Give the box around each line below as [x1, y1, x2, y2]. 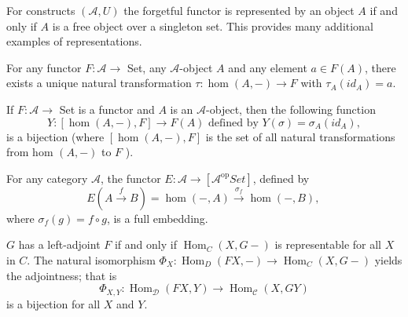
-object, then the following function [206, 100, 376, 117]
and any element [228, 59, 307, 75]
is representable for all [274, 236, 382, 253]
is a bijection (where [6, 128, 105, 144]
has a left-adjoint [18, 236, 101, 253]
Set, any [127, 59, 167, 75]
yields [374, 251, 402, 268]
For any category [6, 169, 88, 186]
